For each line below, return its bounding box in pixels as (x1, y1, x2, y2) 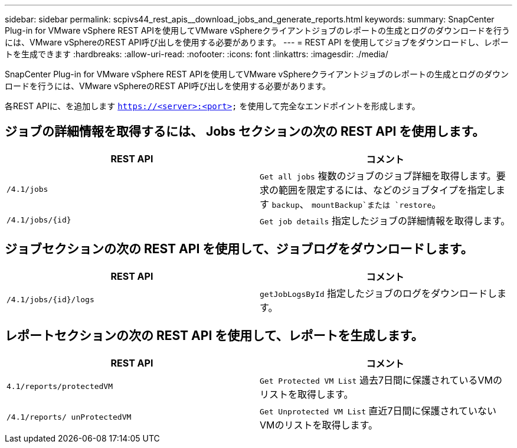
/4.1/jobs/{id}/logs (6, 295, 94, 305)
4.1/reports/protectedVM (6, 382, 113, 391)
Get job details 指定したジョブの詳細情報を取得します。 (260, 214, 511, 227)
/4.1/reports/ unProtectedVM (6, 413, 132, 422)
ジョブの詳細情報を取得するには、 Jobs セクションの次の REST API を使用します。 (5, 124, 485, 139)
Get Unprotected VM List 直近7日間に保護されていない (260, 404, 497, 417)
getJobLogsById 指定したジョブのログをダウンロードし (260, 287, 498, 299)
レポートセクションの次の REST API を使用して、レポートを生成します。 (5, 328, 424, 344)
